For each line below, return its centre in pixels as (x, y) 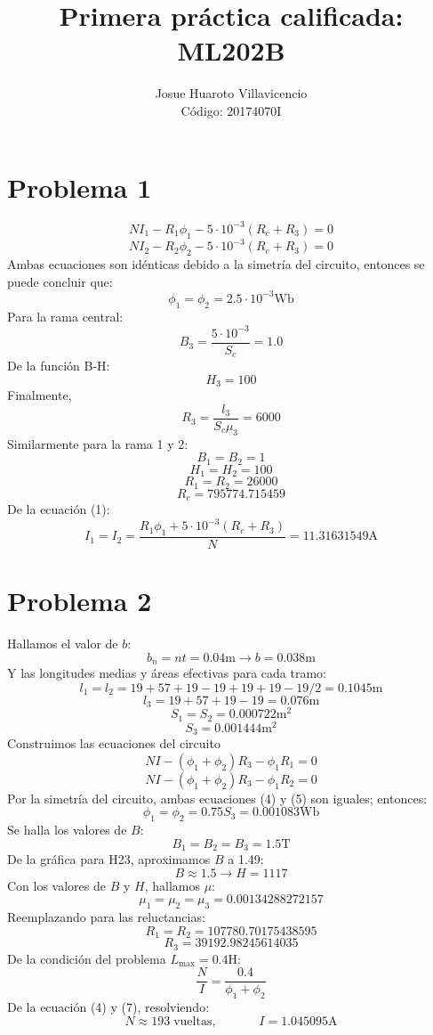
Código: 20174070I (231, 110)
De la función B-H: (59, 366)
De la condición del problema (87, 958)
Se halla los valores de (67, 830)
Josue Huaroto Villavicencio (231, 93)
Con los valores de (57, 885)
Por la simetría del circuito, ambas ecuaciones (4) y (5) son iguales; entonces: (217, 798)
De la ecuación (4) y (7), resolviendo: (108, 1007)
